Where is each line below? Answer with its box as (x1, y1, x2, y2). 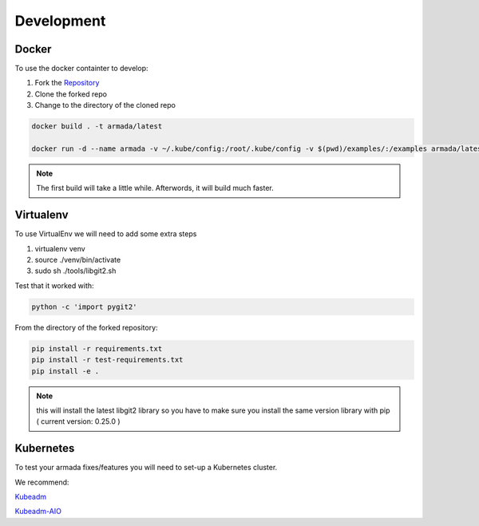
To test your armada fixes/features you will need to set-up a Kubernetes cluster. (14, 463, 278, 473)
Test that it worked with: (14, 280, 95, 291)
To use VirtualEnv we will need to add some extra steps (14, 229, 197, 239)
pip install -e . (31, 366, 100, 375)
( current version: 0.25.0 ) (36, 417, 121, 426)
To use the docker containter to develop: (14, 64, 148, 73)
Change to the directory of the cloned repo (34, 101, 176, 110)
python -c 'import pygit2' (31, 302, 137, 311)
